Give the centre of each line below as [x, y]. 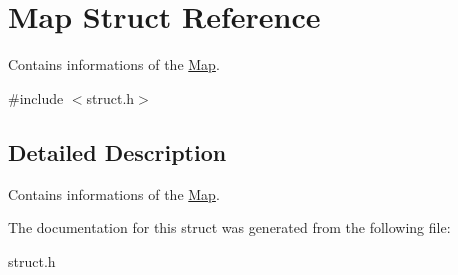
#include [36, 97]
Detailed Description [117, 151]
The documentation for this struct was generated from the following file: [229, 227]
